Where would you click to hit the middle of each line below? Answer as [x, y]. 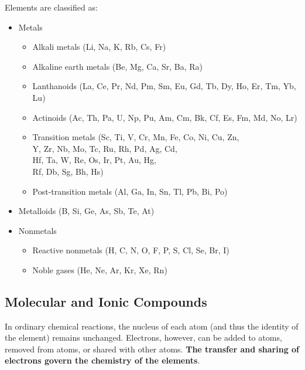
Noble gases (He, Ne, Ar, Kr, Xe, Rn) [100, 269]
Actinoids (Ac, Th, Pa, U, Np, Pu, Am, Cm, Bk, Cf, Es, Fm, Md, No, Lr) [165, 117]
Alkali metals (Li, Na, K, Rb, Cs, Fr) [99, 47]
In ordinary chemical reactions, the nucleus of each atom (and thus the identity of [152, 326]
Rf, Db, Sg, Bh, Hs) [68, 171]
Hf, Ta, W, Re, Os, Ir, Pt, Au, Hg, [94, 160]
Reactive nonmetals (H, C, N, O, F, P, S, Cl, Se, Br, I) [131, 250]
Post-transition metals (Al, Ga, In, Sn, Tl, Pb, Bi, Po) [130, 191]
